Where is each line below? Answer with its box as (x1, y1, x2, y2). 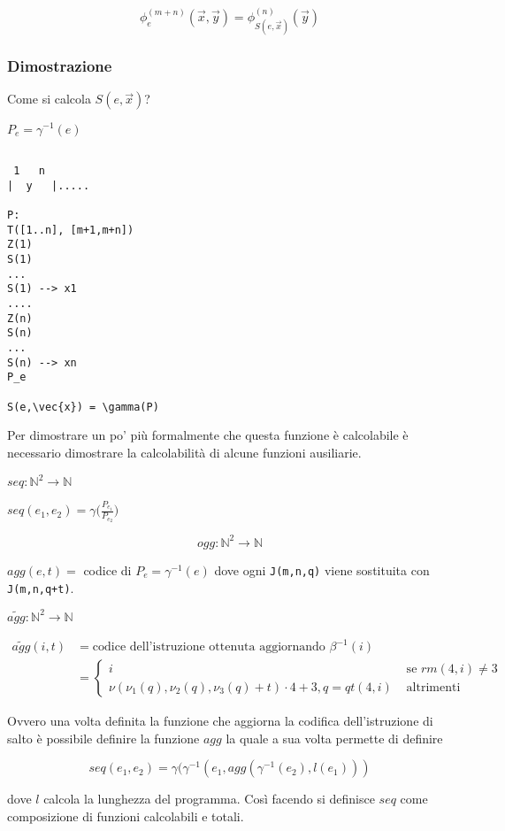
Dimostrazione (7, 55, 112, 77)
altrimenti (406, 681, 461, 694)
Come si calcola (7, 89, 91, 108)
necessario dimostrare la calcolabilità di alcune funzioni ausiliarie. (7, 442, 362, 461)
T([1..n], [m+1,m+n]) (7, 223, 134, 236)
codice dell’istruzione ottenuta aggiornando (92, 641, 325, 654)
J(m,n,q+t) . (7, 578, 74, 596)
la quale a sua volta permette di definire (226, 728, 443, 747)
